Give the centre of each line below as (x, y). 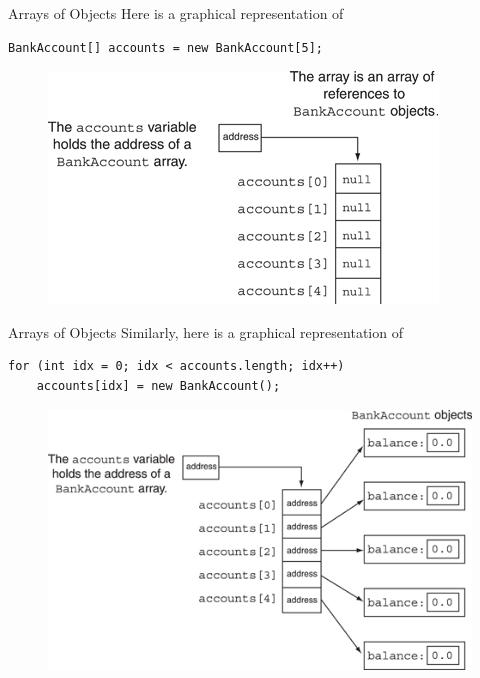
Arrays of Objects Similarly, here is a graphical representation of (205, 331)
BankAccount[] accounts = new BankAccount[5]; (165, 47)
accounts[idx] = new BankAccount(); (158, 385)
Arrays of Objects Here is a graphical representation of (176, 13)
